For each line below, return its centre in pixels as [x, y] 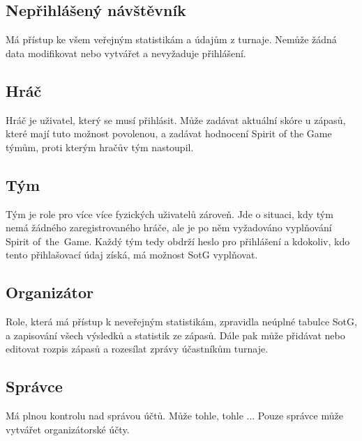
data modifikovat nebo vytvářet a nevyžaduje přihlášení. [126, 53]
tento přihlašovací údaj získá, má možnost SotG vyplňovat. [132, 255]
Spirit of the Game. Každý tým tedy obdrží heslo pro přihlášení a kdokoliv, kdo [178, 241]
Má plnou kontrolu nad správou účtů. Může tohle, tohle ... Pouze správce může [174, 416]
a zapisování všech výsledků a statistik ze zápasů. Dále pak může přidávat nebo [175, 335]
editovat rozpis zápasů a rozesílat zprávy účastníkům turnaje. [137, 349]
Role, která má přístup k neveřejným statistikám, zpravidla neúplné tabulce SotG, [181, 322]
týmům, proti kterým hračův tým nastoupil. [100, 147]
